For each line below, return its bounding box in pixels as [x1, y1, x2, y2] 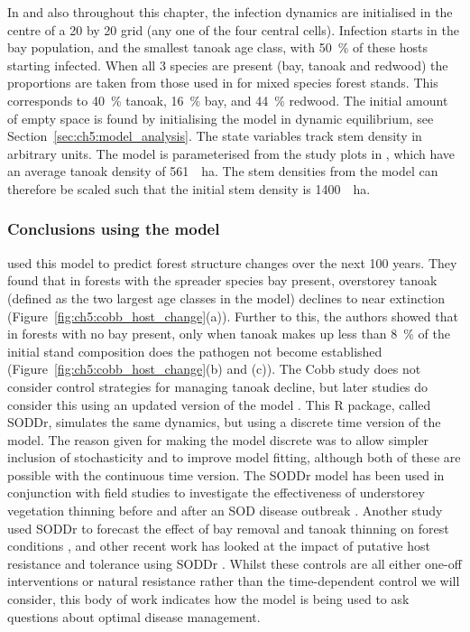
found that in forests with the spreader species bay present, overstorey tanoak [7, 271, 438, 290]
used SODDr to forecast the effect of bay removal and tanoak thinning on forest [7, 518, 449, 537]
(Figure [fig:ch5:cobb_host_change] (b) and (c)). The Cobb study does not [7, 359, 421, 378]
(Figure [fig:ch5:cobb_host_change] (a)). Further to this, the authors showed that [7, 306, 458, 325]
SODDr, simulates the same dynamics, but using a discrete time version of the [7, 413, 441, 432]
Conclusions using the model [7, 218, 220, 240]
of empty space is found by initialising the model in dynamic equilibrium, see [7, 108, 434, 127]
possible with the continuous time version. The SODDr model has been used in [7, 465, 445, 484]
